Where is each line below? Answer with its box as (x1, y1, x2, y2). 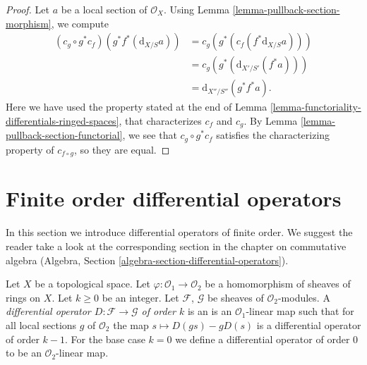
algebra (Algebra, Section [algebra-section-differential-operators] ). (6, 252, 289, 267)
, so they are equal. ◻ (73, 142, 170, 156)
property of (6, 142, 54, 156)
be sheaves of (207, 290, 264, 304)
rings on (6, 290, 41, 304)
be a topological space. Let (35, 276, 150, 291)
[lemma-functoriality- (270, 99, 361, 114)
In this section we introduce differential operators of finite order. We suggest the (6, 225, 353, 240)
